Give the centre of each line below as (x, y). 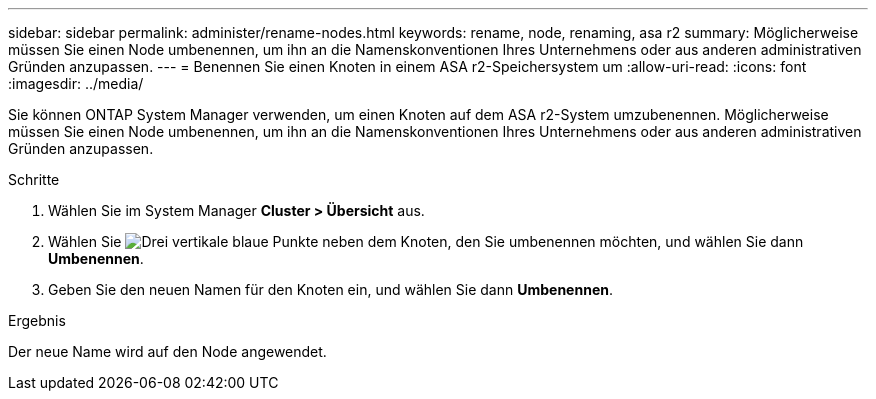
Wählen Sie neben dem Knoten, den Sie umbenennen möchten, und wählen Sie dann (426, 241)
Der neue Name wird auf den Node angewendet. (167, 351)
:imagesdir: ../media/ (76, 83)
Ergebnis (37, 320)
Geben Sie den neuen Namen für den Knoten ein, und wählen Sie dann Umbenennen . (330, 289)
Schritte (34, 179)
